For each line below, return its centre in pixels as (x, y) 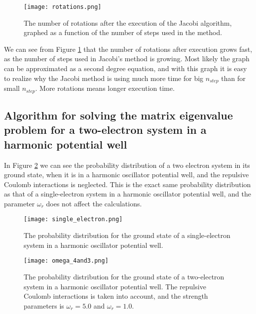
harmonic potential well (66, 144)
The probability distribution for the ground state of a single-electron (127, 235)
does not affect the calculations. (94, 203)
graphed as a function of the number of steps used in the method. (123, 32)
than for (233, 78)
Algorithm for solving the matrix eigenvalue (119, 115)
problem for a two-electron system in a (105, 130)
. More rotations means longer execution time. (105, 88)
